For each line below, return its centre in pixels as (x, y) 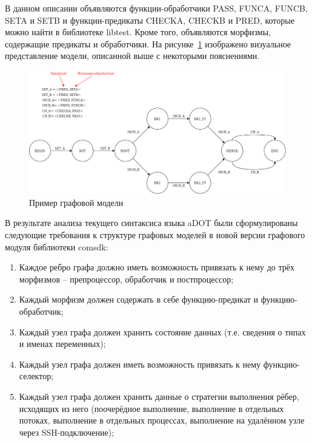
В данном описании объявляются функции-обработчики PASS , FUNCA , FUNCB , (156, 8)
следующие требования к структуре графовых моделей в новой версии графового (155, 235)
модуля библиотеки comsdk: (57, 246)
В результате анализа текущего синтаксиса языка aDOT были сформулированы (151, 223)
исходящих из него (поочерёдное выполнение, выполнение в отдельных (151, 408)
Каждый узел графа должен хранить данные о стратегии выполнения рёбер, (159, 396)
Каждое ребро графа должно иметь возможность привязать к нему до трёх (157, 267)
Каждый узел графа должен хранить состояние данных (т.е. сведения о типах (162, 331)
